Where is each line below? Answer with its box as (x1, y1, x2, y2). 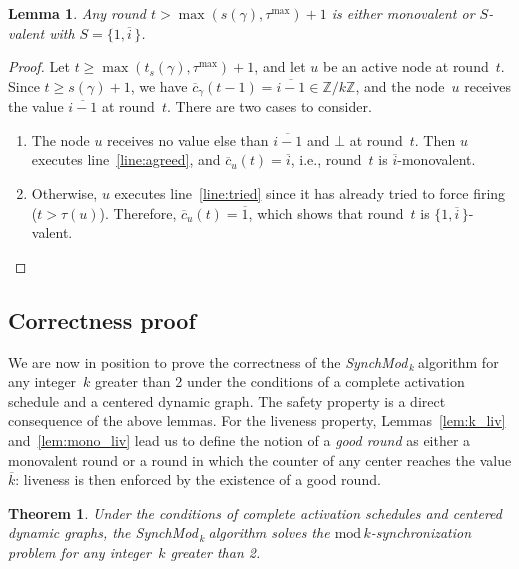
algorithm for (418, 351, 499, 372)
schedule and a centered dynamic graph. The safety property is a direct (8, 390, 446, 411)
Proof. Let (8, 56, 70, 77)
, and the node (355, 75, 445, 96)
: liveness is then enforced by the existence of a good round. (15, 469, 381, 490)
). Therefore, (99, 202, 177, 223)
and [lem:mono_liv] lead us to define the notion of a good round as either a (8, 429, 471, 450)
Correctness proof (8, 304, 196, 335)
